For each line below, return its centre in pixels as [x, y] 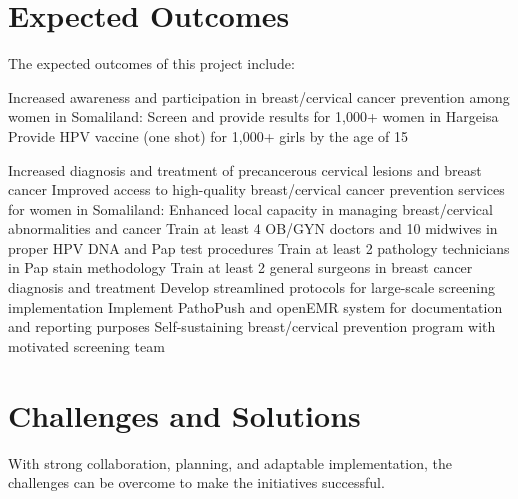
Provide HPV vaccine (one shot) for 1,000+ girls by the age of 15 [208, 135]
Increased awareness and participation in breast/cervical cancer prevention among [259, 96]
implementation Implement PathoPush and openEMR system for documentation [255, 306]
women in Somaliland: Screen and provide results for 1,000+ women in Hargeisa [253, 116]
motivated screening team [86, 345]
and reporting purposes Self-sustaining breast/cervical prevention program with [252, 326]
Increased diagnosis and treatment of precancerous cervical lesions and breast [245, 169]
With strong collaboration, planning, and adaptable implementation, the [230, 462]
